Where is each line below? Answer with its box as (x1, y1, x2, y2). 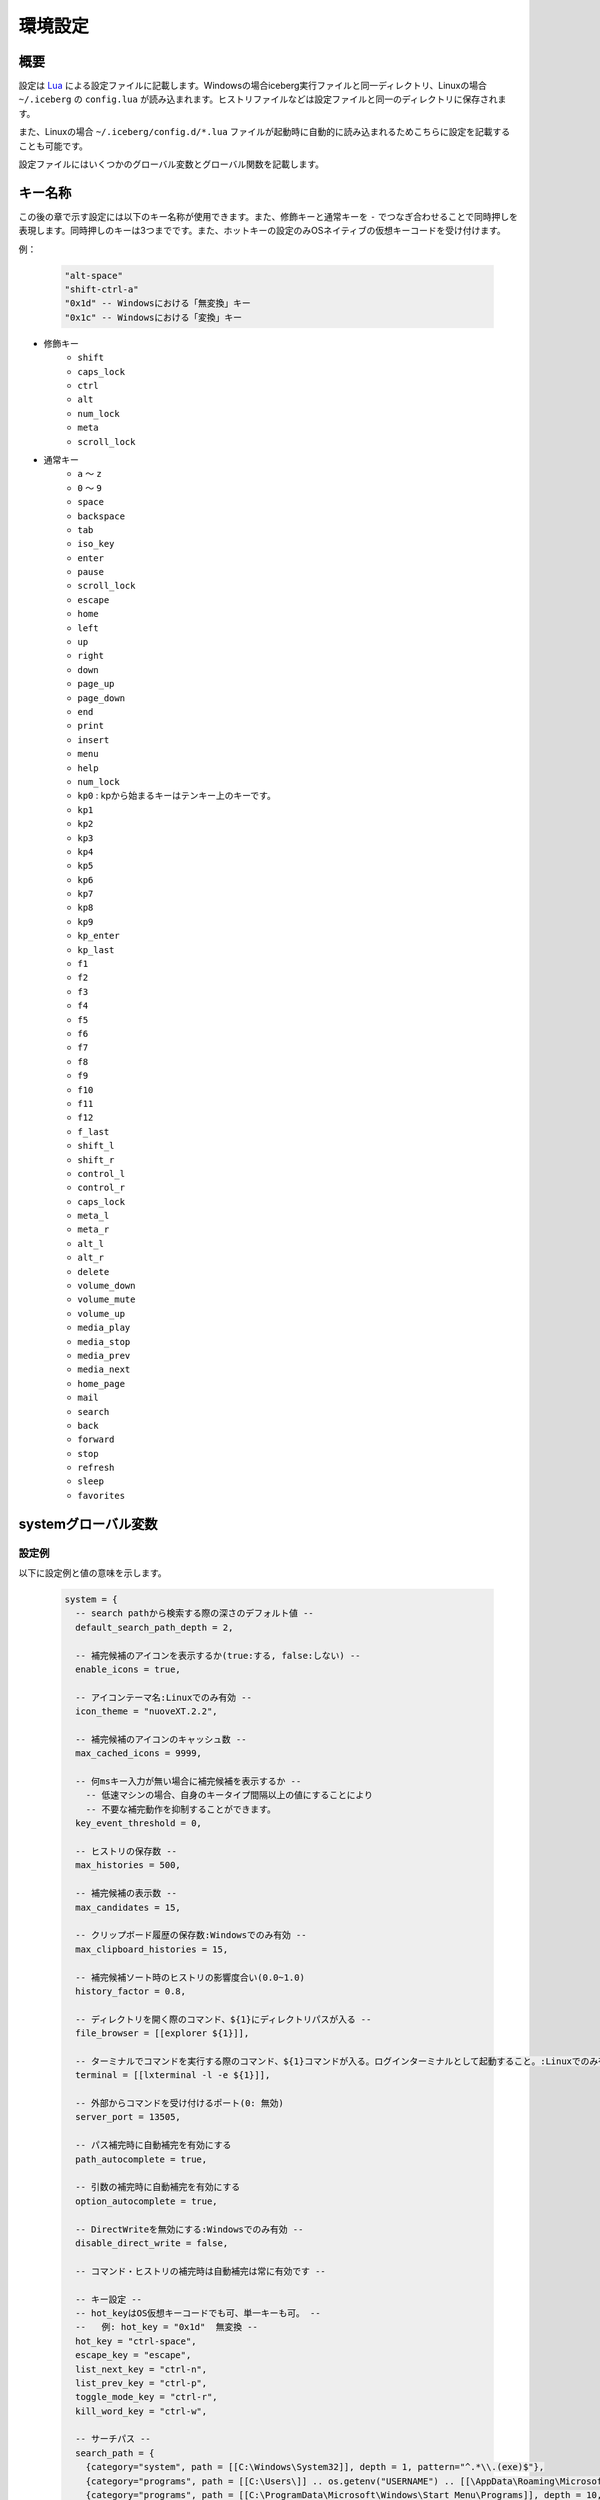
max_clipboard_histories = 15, (75, 1943, 229, 1955)
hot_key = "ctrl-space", (75, 2335, 197, 2347)
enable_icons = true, (75, 1663, 182, 1675)
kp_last (77, 944, 115, 955)
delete (77, 1266, 110, 1277)
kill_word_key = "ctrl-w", (75, 2405, 208, 2417)
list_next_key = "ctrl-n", (75, 2363, 208, 2375)
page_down (77, 692, 125, 704)
